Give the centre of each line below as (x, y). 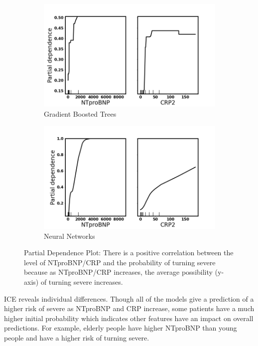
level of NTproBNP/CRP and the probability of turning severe (120, 262)
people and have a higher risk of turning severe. (77, 337)
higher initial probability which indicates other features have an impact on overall (129, 318)
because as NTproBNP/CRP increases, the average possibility (118, 272)
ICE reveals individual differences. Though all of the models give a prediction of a (129, 298)
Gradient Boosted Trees (80, 113)
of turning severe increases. (82, 281)
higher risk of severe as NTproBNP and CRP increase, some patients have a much (129, 308)
